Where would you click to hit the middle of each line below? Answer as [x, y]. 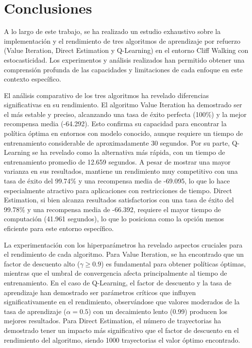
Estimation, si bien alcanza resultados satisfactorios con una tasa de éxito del [119, 200]
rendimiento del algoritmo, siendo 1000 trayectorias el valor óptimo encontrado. [122, 340]
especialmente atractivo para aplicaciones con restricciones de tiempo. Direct [118, 190]
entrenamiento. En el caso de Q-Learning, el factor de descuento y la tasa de [118, 282]
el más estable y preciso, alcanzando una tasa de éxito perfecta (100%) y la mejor [125, 114]
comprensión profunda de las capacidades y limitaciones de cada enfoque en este [123, 69]
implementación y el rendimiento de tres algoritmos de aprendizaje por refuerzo [122, 41]
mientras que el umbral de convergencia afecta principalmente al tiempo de [116, 273]
